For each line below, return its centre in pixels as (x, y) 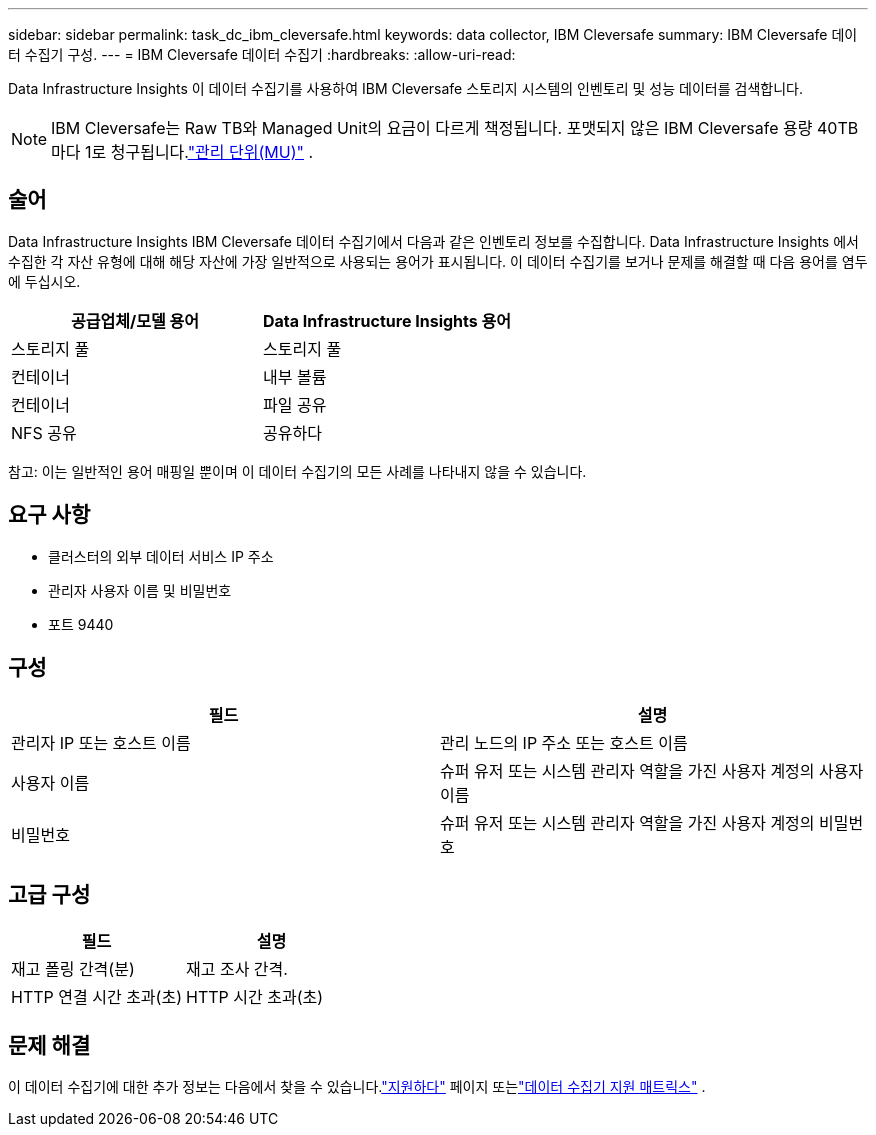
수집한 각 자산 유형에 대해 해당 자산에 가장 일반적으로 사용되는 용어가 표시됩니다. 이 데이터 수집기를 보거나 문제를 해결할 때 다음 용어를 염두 (438, 261)
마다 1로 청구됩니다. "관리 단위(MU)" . (182, 152)
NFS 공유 (44, 432)
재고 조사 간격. (236, 969)
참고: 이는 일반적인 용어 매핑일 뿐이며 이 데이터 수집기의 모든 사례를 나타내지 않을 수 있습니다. (297, 471)
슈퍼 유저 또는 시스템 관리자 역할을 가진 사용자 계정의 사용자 (652, 770)
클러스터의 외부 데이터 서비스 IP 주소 (161, 556)
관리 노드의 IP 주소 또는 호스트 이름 (564, 742)
